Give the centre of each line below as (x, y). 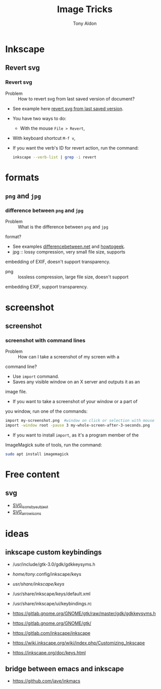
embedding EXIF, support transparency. (47, 287)
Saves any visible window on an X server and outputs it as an (76, 382)
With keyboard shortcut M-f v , (44, 138)
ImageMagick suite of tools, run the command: (54, 445)
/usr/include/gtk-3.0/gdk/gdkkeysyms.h (54, 564)
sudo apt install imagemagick (37, 454)
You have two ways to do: (39, 118)
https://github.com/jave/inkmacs (46, 681)
